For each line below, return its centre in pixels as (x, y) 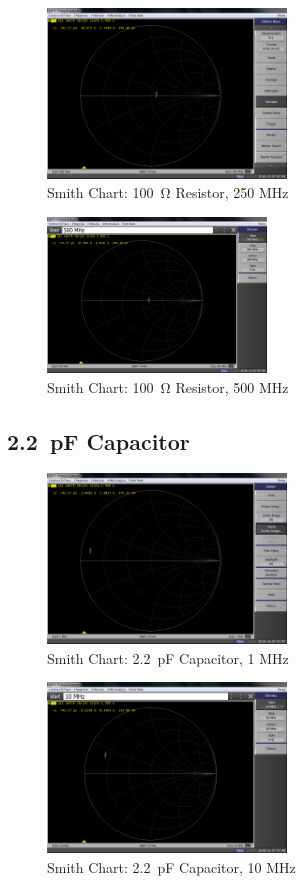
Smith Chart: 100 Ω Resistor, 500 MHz (168, 386)
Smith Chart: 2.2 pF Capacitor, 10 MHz (171, 866)
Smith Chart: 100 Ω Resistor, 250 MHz (168, 192)
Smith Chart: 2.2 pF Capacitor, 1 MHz (168, 657)
